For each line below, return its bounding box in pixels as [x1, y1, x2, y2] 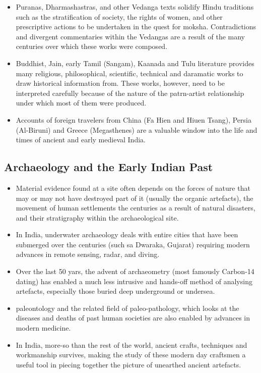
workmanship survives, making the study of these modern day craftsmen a [16, 349, 246, 360]
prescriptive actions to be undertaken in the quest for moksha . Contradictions [16, 21, 256, 32]
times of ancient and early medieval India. [16, 134, 146, 145]
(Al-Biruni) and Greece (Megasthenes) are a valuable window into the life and [16, 124, 257, 135]
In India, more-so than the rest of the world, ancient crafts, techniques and [16, 339, 247, 350]
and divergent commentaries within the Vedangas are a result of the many [16, 31, 245, 41]
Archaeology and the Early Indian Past [4, 159, 213, 175]
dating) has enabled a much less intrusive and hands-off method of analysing [16, 276, 252, 286]
